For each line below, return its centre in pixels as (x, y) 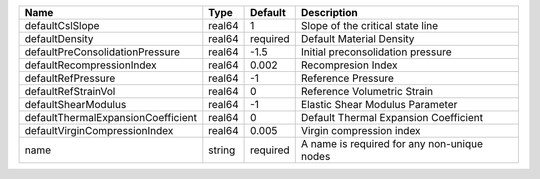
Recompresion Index (349, 65)
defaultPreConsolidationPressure (102, 52)
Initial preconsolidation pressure (376, 52)
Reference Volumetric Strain (367, 91)
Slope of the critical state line (369, 25)
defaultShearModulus (75, 104)
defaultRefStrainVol (70, 91)
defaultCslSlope (62, 25)
